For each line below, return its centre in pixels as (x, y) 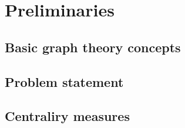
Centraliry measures (67, 116)
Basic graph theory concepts (93, 47)
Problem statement (64, 81)
